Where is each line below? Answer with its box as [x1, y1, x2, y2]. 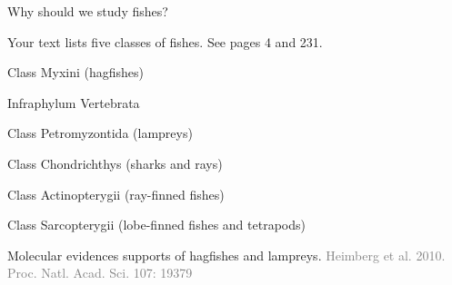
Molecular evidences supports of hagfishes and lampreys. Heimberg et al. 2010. [7, 245, 446, 264]
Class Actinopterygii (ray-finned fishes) [7, 184, 225, 203]
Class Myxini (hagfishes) [7, 63, 145, 82]
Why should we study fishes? [7, 2, 168, 20]
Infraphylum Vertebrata [7, 93, 140, 112]
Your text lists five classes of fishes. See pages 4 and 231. [7, 32, 323, 51]
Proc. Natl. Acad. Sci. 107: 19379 [7, 263, 193, 282]
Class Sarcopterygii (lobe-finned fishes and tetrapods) [7, 215, 306, 234]
